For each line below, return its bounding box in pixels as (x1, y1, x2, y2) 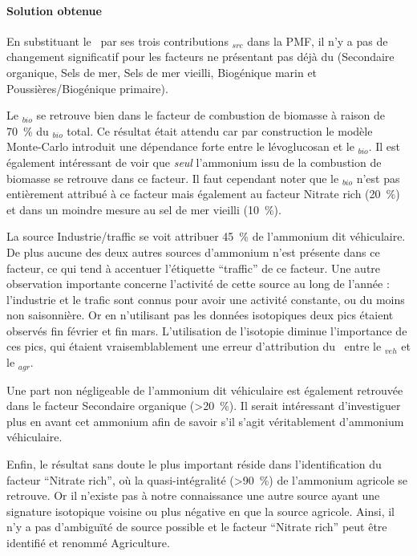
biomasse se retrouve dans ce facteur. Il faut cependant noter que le (6, 169, 339, 186)
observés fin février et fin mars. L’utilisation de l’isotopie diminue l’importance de (6, 322, 407, 339)
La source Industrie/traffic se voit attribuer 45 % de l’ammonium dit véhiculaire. (6, 228, 406, 245)
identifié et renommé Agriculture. (6, 534, 170, 550)
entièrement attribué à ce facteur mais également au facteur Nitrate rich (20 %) (6, 185, 400, 202)
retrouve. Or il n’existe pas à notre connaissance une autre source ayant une (6, 487, 380, 504)
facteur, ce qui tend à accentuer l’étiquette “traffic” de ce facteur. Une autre (6, 259, 381, 276)
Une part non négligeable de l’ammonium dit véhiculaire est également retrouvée (6, 381, 403, 398)
